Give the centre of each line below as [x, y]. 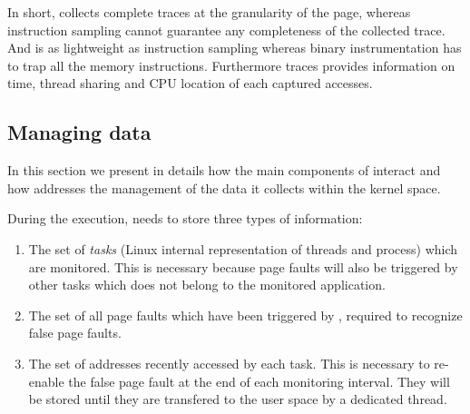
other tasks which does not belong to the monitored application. [207, 285]
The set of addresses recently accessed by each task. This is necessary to [229, 363]
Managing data [79, 132]
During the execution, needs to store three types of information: [185, 218]
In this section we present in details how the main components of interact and [224, 170]
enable [46, 381]
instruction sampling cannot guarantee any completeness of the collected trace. [226, 30]
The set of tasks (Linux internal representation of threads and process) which [243, 248]
